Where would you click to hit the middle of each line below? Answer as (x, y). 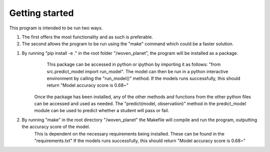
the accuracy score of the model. (56, 127)
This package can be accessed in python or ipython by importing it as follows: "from (134, 64)
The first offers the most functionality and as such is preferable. (87, 37)
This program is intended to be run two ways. (56, 28)
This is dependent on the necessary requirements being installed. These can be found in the (129, 134)
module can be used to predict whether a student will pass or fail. (102, 111)
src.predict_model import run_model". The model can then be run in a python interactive (137, 71)
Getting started (41, 13)
